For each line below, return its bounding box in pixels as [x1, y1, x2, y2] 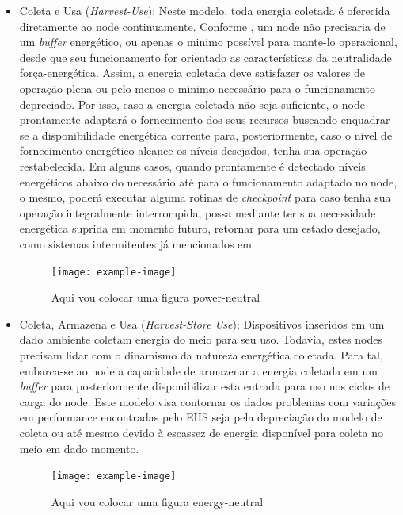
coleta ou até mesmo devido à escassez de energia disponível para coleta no [19, 424, 384, 440]
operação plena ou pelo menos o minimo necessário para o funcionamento [19, 79, 375, 96]
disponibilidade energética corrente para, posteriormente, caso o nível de [41, 126, 393, 143]
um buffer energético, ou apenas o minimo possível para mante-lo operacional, [19, 33, 397, 50]
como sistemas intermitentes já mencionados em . [19, 235, 259, 252]
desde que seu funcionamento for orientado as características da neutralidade [19, 48, 392, 65]
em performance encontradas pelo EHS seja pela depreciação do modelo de [19, 409, 382, 425]
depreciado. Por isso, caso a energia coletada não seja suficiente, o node [19, 95, 366, 112]
